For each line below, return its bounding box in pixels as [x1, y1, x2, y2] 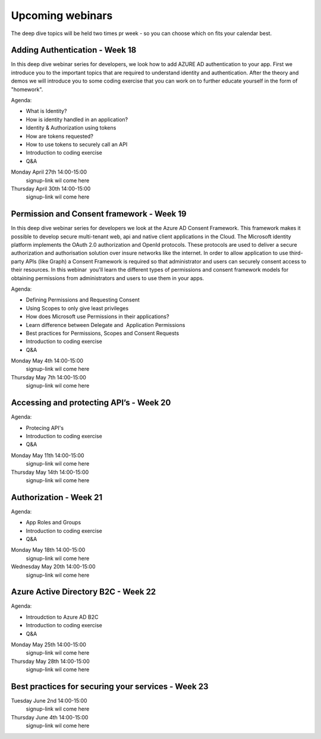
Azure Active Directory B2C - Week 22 [11, 587, 156, 597]
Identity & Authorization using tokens [26, 124, 117, 131]
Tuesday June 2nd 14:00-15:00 [11, 697, 87, 705]
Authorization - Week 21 [11, 492, 103, 502]
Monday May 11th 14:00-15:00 [11, 452, 84, 459]
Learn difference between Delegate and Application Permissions [26, 321, 185, 328]
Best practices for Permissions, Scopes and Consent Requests [26, 329, 180, 337]
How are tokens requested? [26, 133, 93, 140]
